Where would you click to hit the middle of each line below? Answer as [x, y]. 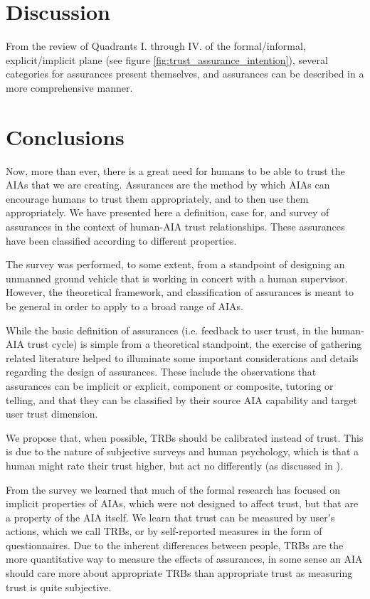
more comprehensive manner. [69, 87]
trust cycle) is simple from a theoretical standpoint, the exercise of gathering [195, 344]
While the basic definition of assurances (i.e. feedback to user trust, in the [167, 330]
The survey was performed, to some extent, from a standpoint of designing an [175, 264]
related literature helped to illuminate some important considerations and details [182, 357]
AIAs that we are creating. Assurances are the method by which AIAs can [168, 185]
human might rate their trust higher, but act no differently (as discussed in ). [174, 465]
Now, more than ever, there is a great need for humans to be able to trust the [175, 170]
